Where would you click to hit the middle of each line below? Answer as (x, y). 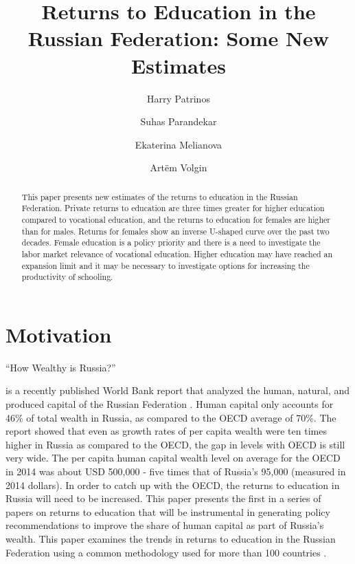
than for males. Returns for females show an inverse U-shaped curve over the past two (175, 231)
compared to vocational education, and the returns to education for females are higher (176, 219)
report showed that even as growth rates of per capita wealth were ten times (166, 431)
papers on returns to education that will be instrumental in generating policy (168, 511)
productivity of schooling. (67, 277)
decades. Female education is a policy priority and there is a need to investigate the (171, 242)
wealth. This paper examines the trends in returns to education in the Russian (171, 538)
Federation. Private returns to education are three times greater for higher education (173, 208)
